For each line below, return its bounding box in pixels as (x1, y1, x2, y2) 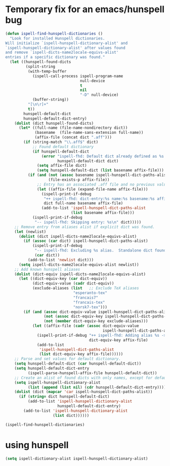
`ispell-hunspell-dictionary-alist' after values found (5, 45, 125, 50)
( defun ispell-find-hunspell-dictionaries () (5, 31, 103, 36)
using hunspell (5, 439, 69, 451)
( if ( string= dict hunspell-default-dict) (18, 394, 110, 399)
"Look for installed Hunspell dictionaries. (10, 35, 105, 41)
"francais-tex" (73, 300, 105, 305)
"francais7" (73, 295, 99, 300)
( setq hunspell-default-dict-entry (14, 366, 90, 371)
